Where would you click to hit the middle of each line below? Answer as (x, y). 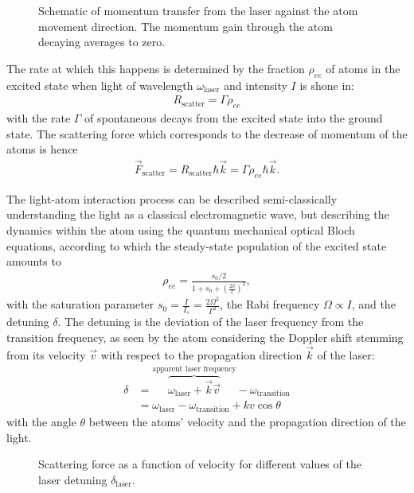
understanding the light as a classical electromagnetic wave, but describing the (198, 214)
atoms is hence (42, 149)
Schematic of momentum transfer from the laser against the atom (198, 10)
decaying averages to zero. (102, 42)
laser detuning (73, 479)
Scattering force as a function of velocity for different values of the (200, 464)
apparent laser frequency (194, 369)
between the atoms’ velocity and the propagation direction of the (247, 421)
